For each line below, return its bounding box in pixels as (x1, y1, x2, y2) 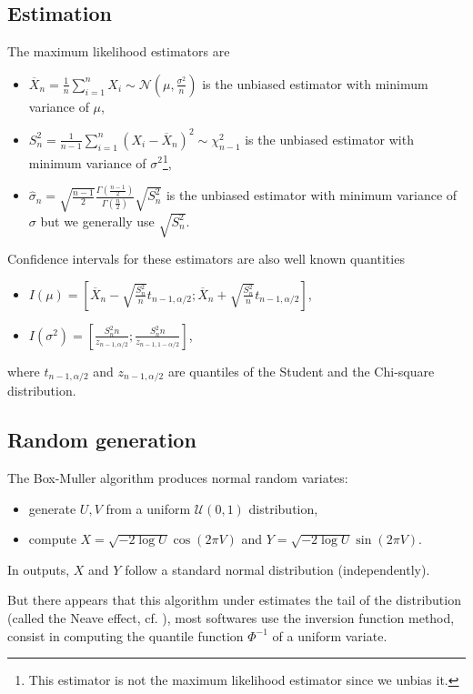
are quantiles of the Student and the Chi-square (167, 361, 435, 380)
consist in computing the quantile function (7, 626, 244, 645)
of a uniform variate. (272, 626, 387, 645)
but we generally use (40, 211, 155, 230)
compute (28, 529, 76, 548)
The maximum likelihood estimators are (7, 42, 230, 61)
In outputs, (7, 559, 70, 578)
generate (28, 498, 76, 518)
